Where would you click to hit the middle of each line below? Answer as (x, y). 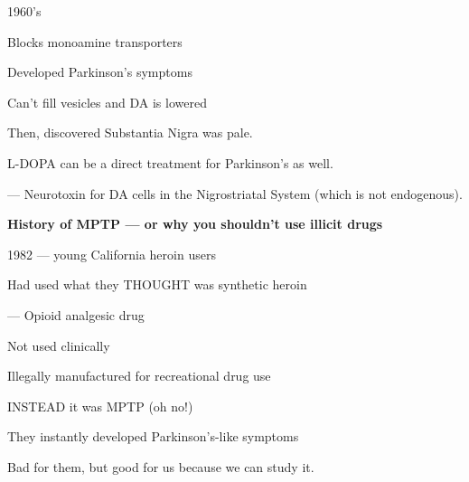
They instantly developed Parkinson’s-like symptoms (153, 436)
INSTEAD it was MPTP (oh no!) (100, 406)
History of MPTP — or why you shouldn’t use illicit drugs (195, 224)
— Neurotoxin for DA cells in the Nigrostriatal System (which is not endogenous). (235, 193)
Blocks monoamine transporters (95, 41)
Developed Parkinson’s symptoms (100, 72)
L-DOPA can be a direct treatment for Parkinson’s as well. (170, 162)
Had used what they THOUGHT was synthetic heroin (157, 284)
